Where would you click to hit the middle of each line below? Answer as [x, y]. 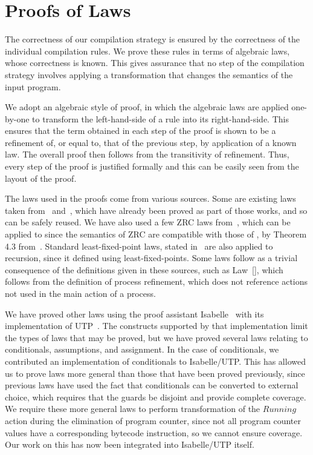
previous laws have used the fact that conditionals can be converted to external [152, 385]
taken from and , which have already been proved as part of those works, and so [156, 210]
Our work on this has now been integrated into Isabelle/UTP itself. [130, 444]
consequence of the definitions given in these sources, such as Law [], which [144, 269]
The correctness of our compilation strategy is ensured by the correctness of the [153, 39]
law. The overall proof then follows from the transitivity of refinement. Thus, [147, 154]
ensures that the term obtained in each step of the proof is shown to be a [140, 131]
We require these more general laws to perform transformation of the [133, 409]
